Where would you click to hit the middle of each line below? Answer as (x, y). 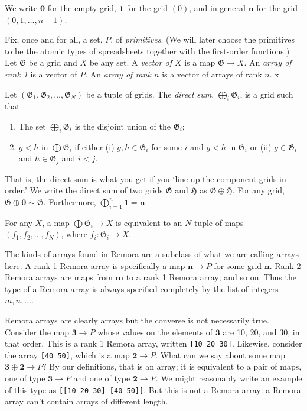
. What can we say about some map (220, 355)
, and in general (217, 8)
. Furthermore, (70, 201)
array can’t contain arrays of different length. (86, 401)
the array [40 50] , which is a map (67, 355)
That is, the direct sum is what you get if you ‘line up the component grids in (146, 178)
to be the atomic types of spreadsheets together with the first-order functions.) (147, 51)
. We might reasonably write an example (229, 378)
